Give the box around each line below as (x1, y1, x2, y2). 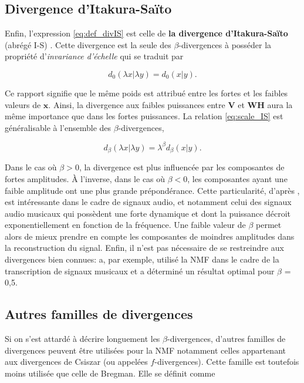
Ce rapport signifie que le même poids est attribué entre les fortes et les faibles (5, 86, 288, 99)
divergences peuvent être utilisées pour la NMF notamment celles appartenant (5, 344, 286, 356)
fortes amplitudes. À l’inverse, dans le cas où (5, 172, 165, 184)
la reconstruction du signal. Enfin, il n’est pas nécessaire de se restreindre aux (5, 241, 284, 254)
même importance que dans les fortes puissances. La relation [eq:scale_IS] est (5, 110, 283, 122)
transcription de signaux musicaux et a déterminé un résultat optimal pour (5, 264, 275, 277)
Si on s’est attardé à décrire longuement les (5, 332, 160, 345)
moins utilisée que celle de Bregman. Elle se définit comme (5, 367, 215, 379)
